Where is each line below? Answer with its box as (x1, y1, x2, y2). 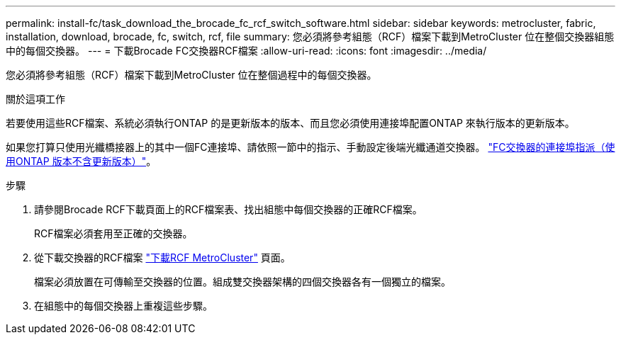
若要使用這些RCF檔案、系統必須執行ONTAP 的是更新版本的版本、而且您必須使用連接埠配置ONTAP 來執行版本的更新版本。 (6, 117, 575, 129)
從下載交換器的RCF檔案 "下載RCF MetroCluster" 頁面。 (34, 251, 291, 263)
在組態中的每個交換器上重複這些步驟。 (34, 300, 213, 312)
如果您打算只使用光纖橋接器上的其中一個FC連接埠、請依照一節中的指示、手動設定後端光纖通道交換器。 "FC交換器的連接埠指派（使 (6, 141, 615, 153)
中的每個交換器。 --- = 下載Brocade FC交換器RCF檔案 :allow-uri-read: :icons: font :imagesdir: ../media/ (6, 45, 487, 57)
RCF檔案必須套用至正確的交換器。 (34, 227, 193, 239)
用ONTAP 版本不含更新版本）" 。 (6, 155, 157, 167)
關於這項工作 (6, 93, 65, 105)
